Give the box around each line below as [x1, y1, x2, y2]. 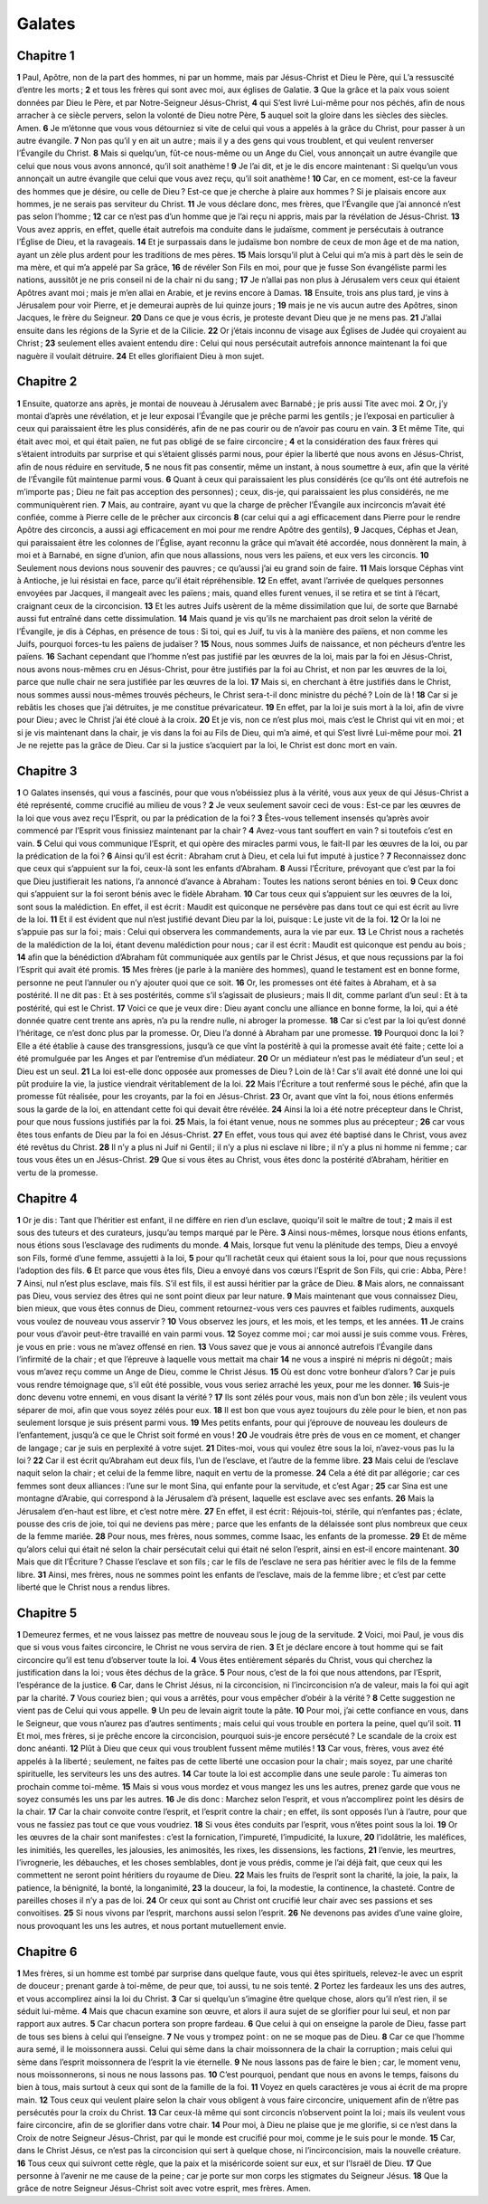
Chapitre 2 [16, 374, 78, 389]
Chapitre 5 [16, 1605, 78, 1620]
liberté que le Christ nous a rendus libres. [16, 1582, 171, 1592]
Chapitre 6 [16, 1943, 78, 1959]
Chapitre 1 [16, 48, 75, 63]
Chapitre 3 [16, 763, 78, 778]
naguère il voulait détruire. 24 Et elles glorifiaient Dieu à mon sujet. [16, 350, 265, 361]
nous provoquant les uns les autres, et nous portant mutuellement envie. [16, 1920, 286, 1931]
